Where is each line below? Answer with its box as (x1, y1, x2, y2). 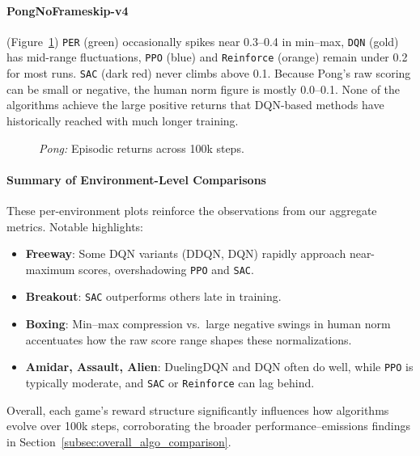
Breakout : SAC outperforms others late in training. (25, 288, 282, 305)
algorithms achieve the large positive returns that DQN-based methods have (6, 96, 384, 113)
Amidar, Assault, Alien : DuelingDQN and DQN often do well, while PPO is (25, 358, 414, 375)
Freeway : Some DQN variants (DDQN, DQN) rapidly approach (25, 245, 346, 262)
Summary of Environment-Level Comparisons (6, 171, 266, 188)
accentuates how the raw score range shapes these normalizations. (25, 331, 352, 348)
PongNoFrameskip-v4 (6, 2, 129, 19)
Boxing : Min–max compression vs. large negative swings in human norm (25, 315, 391, 332)
